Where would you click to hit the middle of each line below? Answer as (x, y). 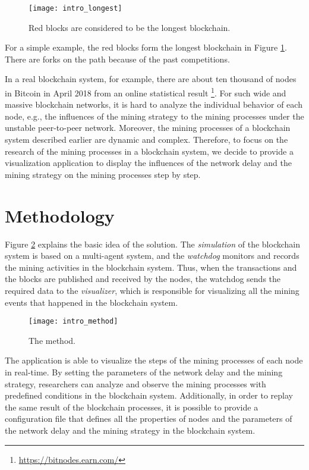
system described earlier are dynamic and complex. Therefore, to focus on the (146, 140)
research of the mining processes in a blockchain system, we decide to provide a (149, 151)
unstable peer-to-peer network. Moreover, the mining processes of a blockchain (148, 128)
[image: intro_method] (73, 322)
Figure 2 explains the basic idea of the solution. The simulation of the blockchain (153, 244)
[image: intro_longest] (75, 8)
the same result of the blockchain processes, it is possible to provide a (132, 407)
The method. (52, 340)
